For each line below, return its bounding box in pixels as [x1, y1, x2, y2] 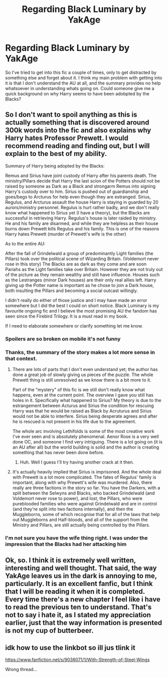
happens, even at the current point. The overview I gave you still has [12, 391, 153, 398]
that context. [5, 355, 37, 362]
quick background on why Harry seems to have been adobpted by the [5, 90, 149, 96]
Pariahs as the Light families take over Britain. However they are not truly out [5, 266, 163, 272]
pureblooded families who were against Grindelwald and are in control [12, 500, 157, 506]
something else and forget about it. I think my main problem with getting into [5, 74, 162, 80]
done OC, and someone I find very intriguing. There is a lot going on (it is [12, 438, 162, 444]
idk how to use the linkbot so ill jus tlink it [5, 643, 135, 652]
